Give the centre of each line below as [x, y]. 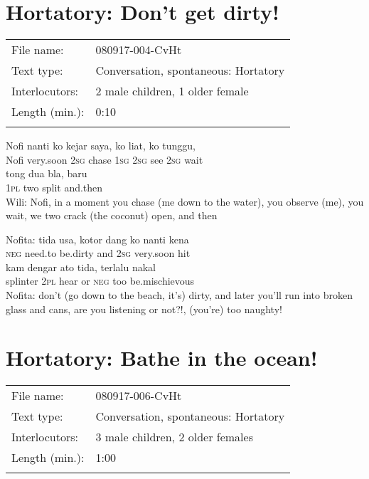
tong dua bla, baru [47, 173]
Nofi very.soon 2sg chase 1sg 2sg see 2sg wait [105, 159]
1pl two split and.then [54, 187]
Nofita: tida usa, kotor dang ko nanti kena [97, 239]
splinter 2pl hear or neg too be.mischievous [100, 281]
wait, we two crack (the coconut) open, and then [112, 215]
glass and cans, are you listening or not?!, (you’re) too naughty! [144, 309]
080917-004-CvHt [139, 50]
